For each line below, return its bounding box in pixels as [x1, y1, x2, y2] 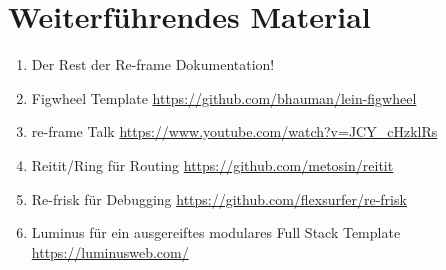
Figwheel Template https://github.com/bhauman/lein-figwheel [31, 87, 417, 108]
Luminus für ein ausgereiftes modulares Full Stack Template [31, 222, 401, 243]
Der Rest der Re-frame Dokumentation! [31, 54, 275, 75]
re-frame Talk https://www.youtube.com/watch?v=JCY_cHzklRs [31, 121, 438, 142]
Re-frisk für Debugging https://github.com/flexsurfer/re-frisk [31, 188, 407, 209]
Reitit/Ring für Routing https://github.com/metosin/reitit [31, 154, 394, 175]
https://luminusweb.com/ [31, 241, 189, 262]
